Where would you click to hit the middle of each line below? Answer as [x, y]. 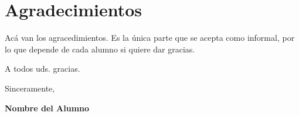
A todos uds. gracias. [43, 68]
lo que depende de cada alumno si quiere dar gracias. [100, 49]
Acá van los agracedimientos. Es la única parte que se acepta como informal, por [150, 38]
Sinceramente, [30, 88]
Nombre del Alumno [47, 108]
